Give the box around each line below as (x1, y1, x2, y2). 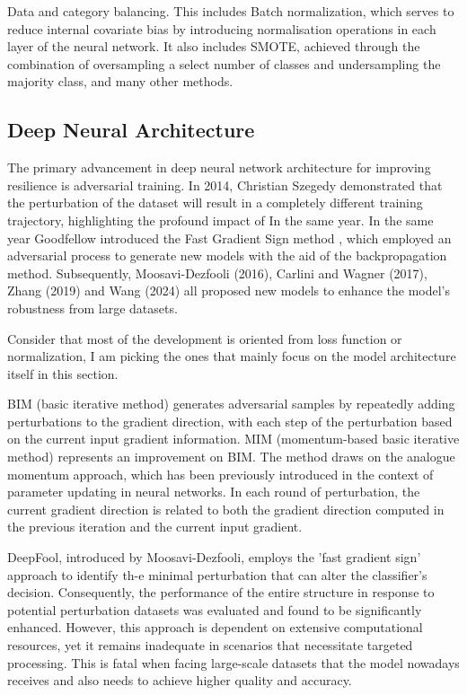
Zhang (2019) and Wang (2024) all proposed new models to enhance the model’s (7, 281, 450, 300)
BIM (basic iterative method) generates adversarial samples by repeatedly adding (7, 394, 455, 413)
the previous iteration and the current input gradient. (7, 517, 303, 536)
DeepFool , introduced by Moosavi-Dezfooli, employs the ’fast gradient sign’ (7, 548, 421, 567)
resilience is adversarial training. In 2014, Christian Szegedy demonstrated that (7, 175, 443, 194)
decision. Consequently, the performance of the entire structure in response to (7, 583, 435, 602)
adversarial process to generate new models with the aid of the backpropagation (7, 246, 447, 265)
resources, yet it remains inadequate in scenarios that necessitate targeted (7, 636, 413, 655)
